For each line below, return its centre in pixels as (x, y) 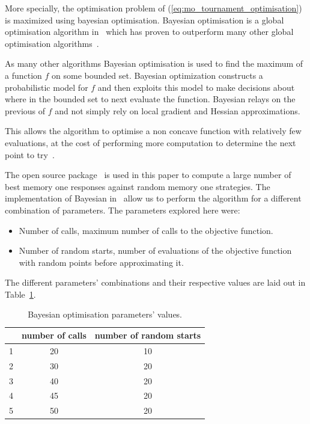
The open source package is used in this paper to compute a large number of (148, 175)
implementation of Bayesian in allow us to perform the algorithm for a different (153, 198)
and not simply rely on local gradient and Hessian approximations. (178, 110)
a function (23, 75)
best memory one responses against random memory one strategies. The (138, 186)
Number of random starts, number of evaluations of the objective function (155, 250)
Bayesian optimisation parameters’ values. (105, 314)
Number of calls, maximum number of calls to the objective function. (146, 230)
